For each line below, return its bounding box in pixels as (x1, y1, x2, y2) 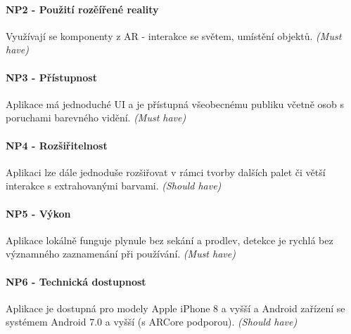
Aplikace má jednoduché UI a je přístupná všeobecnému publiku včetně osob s (6, 96, 345, 111)
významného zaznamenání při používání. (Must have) (6, 246, 236, 261)
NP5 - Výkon (6, 206, 71, 220)
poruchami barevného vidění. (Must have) (6, 110, 186, 125)
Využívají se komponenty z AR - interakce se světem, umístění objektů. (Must (6, 28, 342, 43)
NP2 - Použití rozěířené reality (6, 1, 159, 16)
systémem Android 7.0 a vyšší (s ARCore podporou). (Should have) (6, 314, 298, 329)
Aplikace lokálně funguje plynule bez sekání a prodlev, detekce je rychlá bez (6, 232, 333, 247)
